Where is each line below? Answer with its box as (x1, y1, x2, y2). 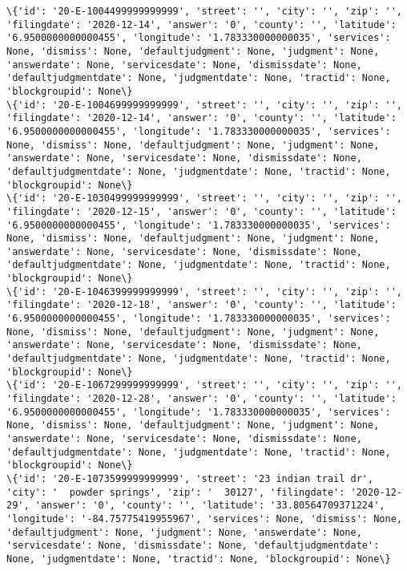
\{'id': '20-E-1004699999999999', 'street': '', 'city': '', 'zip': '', (6, 99, 402, 111)
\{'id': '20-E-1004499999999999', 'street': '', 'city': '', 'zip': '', (6, 6, 402, 17)
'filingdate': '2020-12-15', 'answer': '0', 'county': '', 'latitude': (6, 205, 397, 217)
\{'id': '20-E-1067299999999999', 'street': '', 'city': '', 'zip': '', (6, 379, 402, 391)
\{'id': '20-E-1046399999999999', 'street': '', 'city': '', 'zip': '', (6, 285, 402, 298)
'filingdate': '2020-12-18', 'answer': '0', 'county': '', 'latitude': (6, 299, 397, 311)
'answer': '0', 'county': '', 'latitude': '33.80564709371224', (34, 500, 385, 512)
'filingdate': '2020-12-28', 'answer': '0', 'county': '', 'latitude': (6, 393, 397, 405)
